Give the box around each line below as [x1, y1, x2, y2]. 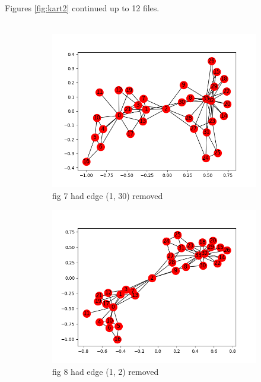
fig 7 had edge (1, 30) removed [52, 189, 163, 201]
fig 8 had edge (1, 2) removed [52, 365, 159, 377]
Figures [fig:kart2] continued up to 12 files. [5, 2, 160, 14]
